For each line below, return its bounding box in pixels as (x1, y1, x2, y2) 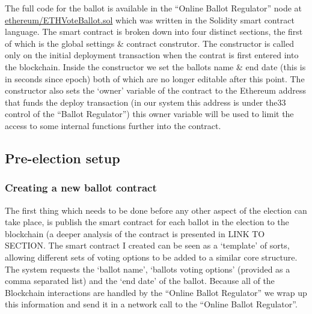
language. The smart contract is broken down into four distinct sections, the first (5, 25, 303, 38)
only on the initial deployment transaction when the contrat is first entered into (5, 49, 299, 61)
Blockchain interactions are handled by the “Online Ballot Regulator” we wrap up (5, 286, 307, 298)
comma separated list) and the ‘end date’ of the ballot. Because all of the (5, 274, 275, 287)
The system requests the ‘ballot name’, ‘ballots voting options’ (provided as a (5, 262, 290, 275)
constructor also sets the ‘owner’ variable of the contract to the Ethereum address (5, 84, 307, 97)
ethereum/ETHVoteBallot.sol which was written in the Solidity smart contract (5, 13, 295, 26)
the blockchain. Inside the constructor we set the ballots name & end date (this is (5, 60, 306, 73)
